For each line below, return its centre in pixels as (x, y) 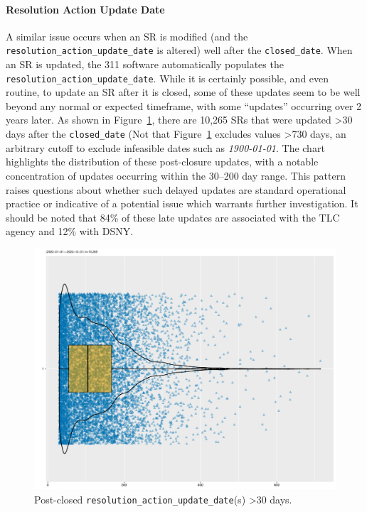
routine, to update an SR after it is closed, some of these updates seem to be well (183, 92)
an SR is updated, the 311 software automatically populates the (145, 64)
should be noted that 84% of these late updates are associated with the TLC (173, 217)
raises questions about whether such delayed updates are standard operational (176, 189)
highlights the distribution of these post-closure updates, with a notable (162, 162)
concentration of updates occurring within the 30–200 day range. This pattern (176, 175)
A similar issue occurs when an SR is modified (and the (127, 36)
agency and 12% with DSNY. (70, 231)
